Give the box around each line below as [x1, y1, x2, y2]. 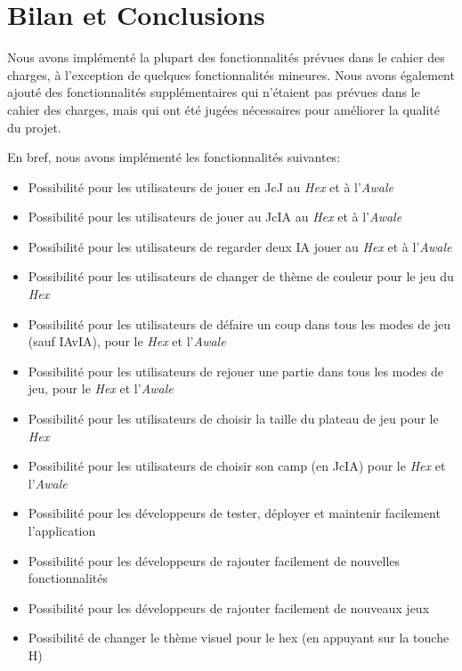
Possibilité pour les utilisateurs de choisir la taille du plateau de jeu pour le [28, 409, 439, 428]
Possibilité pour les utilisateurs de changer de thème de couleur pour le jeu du [28, 267, 454, 286]
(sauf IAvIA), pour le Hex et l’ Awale [28, 332, 226, 351]
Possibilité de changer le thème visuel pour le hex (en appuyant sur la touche [28, 628, 450, 647]
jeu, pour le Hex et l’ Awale [28, 379, 174, 398]
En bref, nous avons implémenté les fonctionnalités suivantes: [7, 148, 341, 166]
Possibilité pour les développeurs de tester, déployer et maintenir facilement [28, 504, 441, 522]
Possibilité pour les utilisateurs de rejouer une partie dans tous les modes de [28, 361, 443, 380]
